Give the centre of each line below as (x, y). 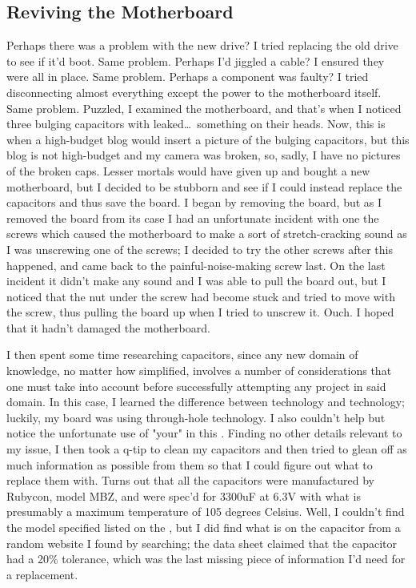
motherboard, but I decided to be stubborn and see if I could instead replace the (204, 186)
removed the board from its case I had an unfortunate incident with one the (193, 217)
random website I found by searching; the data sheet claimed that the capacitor (202, 543)
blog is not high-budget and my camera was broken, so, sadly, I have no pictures (204, 155)
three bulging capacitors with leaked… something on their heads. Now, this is (196, 124)
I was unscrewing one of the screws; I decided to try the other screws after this (200, 249)
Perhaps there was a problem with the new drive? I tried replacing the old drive (202, 45)
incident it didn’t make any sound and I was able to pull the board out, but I (196, 281)
